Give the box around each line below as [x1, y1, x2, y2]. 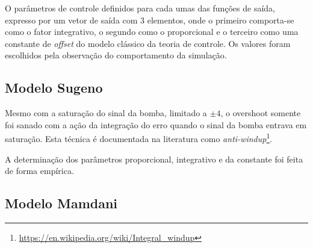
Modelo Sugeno [5, 78, 103, 97]
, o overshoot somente [220, 107, 301, 119]
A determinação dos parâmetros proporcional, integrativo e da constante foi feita [5, 152, 303, 165]
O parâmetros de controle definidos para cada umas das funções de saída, [5, 2, 275, 14]
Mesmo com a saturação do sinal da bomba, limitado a [5, 107, 207, 119]
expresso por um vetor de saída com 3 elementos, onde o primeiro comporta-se [5, 13, 294, 26]
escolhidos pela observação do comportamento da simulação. [5, 49, 227, 61]
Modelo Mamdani [5, 194, 118, 212]
